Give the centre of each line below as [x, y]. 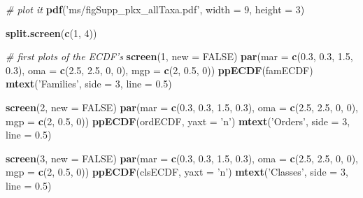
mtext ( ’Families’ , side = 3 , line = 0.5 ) [89, 84]
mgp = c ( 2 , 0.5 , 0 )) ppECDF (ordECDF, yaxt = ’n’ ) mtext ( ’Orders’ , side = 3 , [178, 121]
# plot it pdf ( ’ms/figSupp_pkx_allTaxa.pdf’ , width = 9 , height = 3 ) [155, 9]
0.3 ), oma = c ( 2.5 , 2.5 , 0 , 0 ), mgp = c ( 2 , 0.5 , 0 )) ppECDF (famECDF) [159, 70]
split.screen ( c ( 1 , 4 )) [51, 33]
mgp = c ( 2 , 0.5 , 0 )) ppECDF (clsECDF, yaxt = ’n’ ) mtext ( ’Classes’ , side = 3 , [177, 172]
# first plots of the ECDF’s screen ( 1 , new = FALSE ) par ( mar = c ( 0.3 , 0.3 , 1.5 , [179, 56]
